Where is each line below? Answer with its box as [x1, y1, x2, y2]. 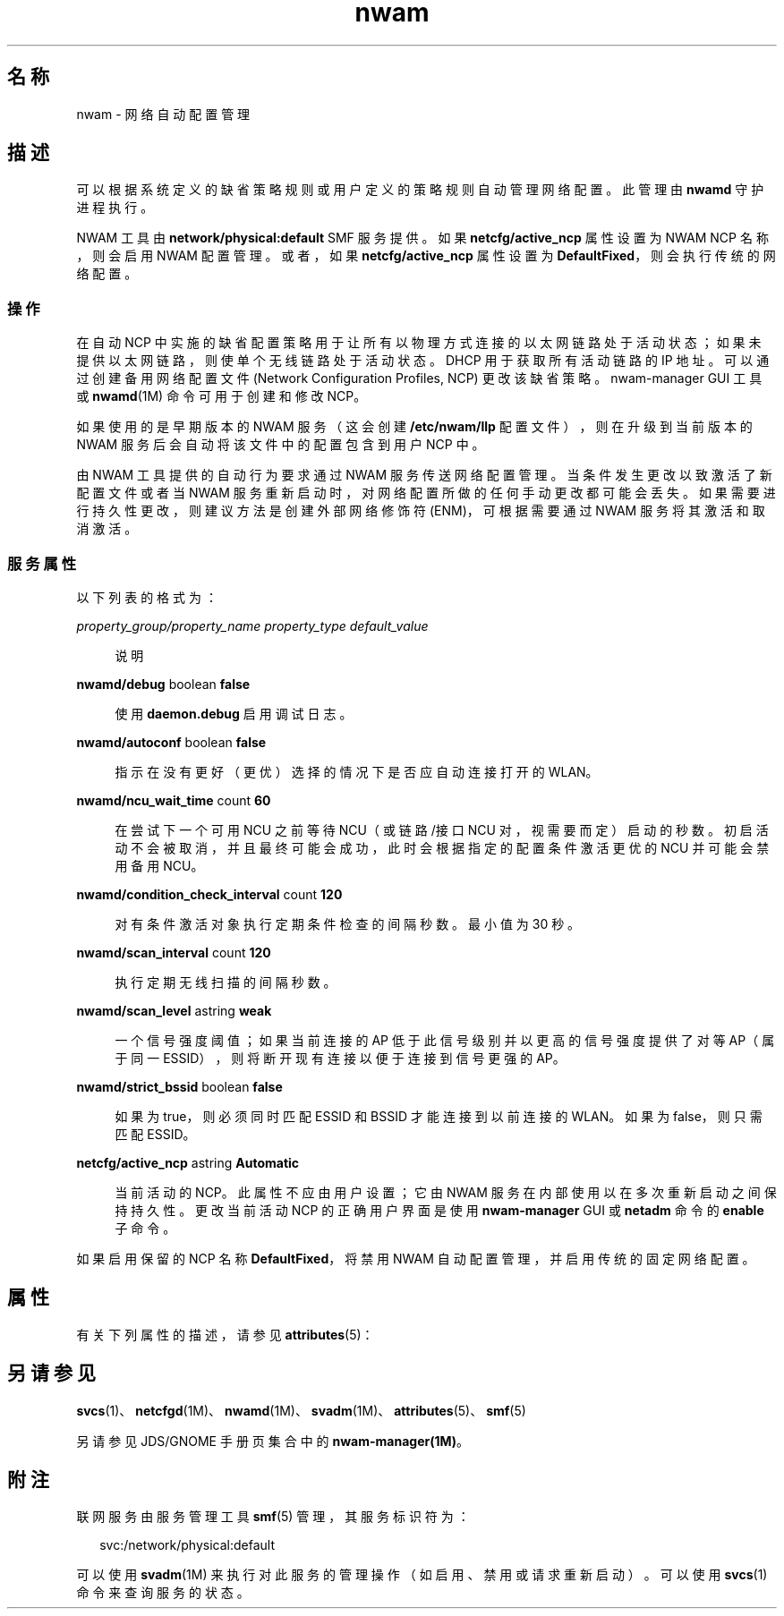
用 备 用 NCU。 [115, 857, 204, 873]
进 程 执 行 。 [76, 200, 154, 216]
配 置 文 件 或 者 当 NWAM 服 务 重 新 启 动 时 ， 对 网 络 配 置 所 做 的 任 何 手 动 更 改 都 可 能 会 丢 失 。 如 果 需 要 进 [76, 485, 776, 501]
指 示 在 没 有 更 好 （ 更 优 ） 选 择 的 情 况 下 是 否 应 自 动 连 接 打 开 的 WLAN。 [115, 763, 599, 779]
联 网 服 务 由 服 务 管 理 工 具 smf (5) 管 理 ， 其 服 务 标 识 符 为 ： [76, 1509, 470, 1525]
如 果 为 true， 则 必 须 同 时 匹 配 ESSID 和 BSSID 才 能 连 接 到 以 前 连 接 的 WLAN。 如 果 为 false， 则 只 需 [115, 1108, 763, 1124]
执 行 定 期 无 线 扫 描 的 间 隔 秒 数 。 [115, 974, 337, 990]
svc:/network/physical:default [99, 1537, 276, 1553]
